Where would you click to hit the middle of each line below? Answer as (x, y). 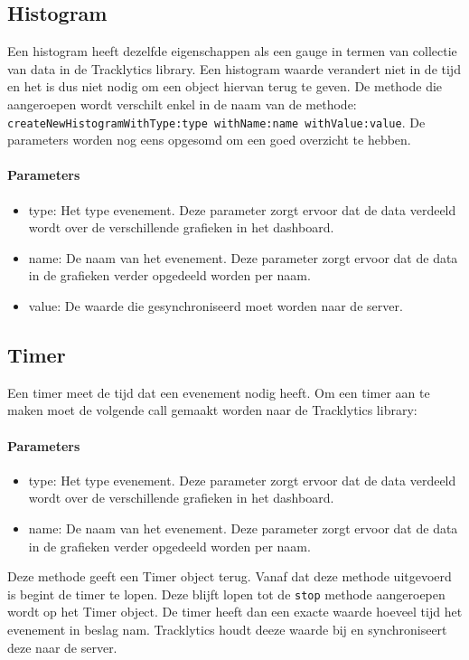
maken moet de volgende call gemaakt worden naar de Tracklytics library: (212, 410)
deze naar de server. (62, 647)
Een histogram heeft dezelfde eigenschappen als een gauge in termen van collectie (232, 51)
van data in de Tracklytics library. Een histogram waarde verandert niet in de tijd (234, 68)
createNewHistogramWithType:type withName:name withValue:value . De (216, 122)
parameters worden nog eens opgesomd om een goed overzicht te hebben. (209, 140)
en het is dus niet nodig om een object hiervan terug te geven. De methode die (225, 86)
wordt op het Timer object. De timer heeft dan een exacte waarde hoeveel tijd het (235, 612)
